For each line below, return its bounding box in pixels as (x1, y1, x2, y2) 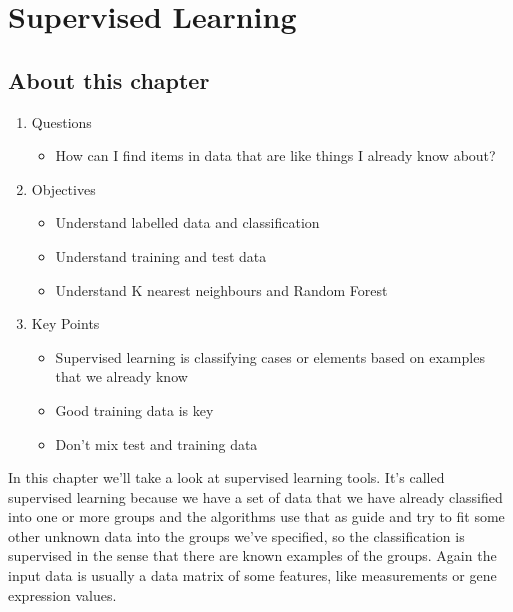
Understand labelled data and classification (55, 212, 320, 233)
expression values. (8, 584, 117, 605)
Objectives (31, 178, 96, 199)
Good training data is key (55, 399, 214, 420)
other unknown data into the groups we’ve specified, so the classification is (8, 525, 465, 546)
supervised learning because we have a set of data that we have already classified (8, 486, 503, 507)
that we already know (55, 366, 188, 387)
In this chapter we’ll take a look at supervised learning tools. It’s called (8, 467, 445, 488)
